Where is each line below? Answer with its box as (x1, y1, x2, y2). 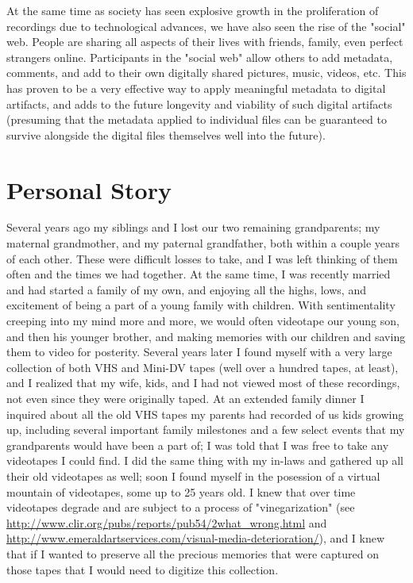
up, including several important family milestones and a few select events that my (6, 421, 405, 438)
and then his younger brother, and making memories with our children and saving (6, 328, 406, 344)
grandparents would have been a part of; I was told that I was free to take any (6, 436, 389, 453)
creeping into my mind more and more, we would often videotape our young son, (6, 313, 399, 329)
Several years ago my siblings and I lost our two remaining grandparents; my (6, 219, 380, 236)
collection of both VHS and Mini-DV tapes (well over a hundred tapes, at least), (6, 359, 399, 375)
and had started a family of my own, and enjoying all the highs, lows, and (6, 281, 366, 297)
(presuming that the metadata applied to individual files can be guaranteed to (6, 111, 387, 128)
